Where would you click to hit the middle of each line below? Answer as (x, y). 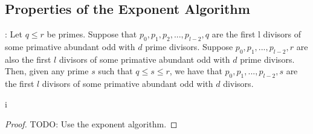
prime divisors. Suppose (189, 46)
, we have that (196, 71)
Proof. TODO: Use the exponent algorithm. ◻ (91, 124)
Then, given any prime (47, 71)
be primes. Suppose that (92, 34)
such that (115, 71)
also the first (28, 59)
